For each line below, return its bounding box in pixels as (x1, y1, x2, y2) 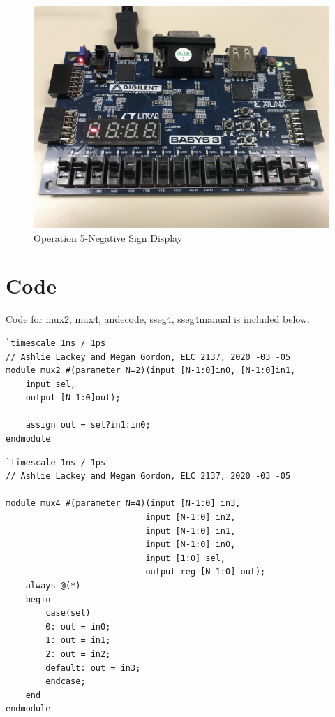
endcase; (45, 676, 86, 687)
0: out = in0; (45, 621, 111, 632)
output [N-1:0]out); (25, 393, 121, 403)
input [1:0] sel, (145, 553, 225, 563)
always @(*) (25, 581, 81, 591)
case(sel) (45, 608, 91, 618)
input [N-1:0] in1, (145, 526, 236, 536)
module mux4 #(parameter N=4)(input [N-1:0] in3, (6, 498, 241, 509)
